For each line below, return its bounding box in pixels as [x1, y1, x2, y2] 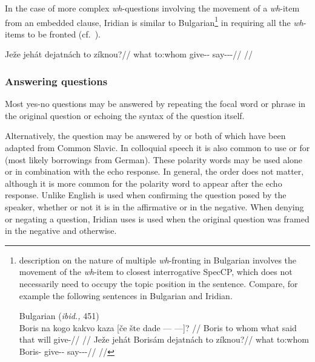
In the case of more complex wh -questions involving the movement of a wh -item [5, 2, 300, 14]
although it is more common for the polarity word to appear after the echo [5, 176, 282, 189]
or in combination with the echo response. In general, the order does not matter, [5, 165, 304, 178]
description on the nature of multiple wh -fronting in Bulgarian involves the [19, 253, 297, 266]
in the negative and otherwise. [5, 224, 117, 237]
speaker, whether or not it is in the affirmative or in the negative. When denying [5, 201, 304, 213]
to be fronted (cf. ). [27, 27, 101, 40]
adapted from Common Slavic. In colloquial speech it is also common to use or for [5, 141, 310, 154]
